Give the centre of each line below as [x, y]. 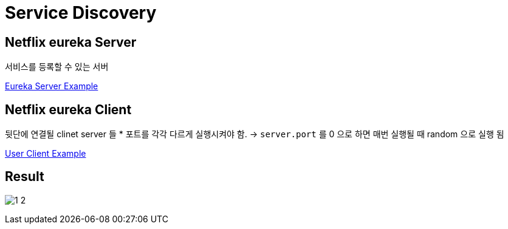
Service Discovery [81, 13]
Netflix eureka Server [71, 42]
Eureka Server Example [52, 86]
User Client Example [46, 154]
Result [25, 177]
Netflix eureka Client [68, 109]
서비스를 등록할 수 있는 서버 [57, 67]
